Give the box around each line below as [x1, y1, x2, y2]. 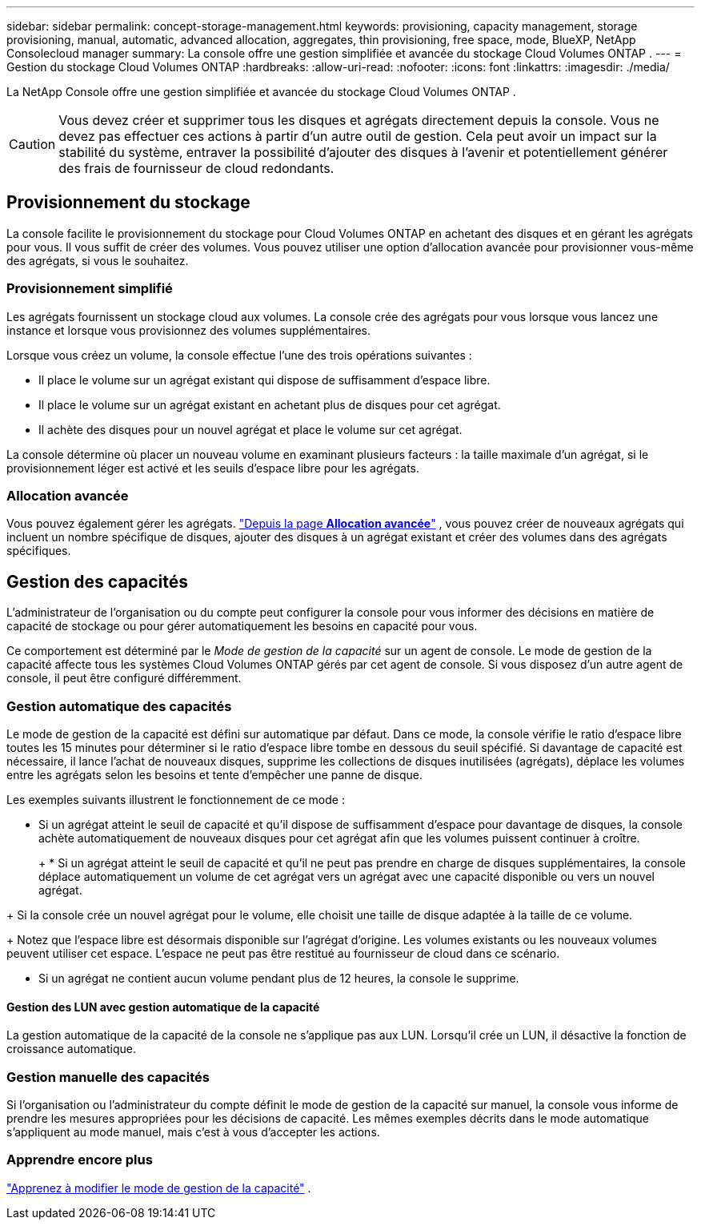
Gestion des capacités [6, 571, 189, 592]
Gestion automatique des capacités [6, 697, 232, 714]
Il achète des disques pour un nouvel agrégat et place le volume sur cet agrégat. [38, 422, 463, 436]
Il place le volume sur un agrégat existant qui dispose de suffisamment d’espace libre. [38, 372, 491, 387]
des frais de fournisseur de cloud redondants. [58, 160, 334, 176]
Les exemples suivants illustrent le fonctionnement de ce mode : [6, 792, 345, 806]
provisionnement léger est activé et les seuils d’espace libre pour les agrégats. [6, 460, 420, 475]
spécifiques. [6, 544, 71, 558]
